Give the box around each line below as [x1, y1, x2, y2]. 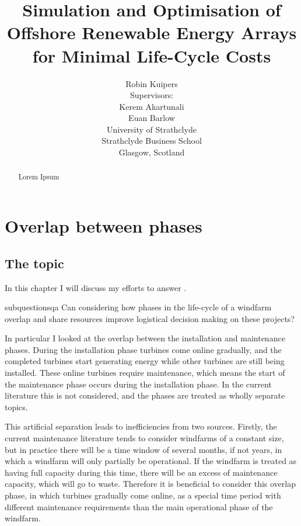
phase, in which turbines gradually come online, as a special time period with [5, 489, 281, 501]
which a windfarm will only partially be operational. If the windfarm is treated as [5, 455, 297, 467]
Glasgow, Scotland [118, 146, 185, 158]
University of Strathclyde [107, 123, 197, 135]
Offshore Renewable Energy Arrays [6, 20, 297, 44]
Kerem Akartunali [119, 100, 184, 112]
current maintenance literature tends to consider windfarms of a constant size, [5, 432, 284, 444]
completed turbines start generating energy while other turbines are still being [5, 355, 285, 367]
